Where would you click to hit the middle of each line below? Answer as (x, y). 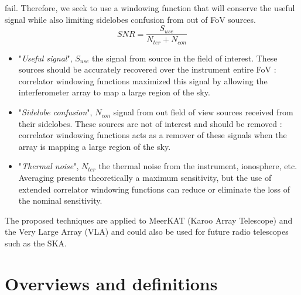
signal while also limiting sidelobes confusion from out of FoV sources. (130, 19)
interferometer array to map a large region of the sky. (114, 92)
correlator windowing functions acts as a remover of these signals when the (153, 135)
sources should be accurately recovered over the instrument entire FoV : (147, 69)
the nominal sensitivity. (60, 200)
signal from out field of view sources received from (203, 112)
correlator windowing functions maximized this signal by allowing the (143, 80)
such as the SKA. (36, 243)
